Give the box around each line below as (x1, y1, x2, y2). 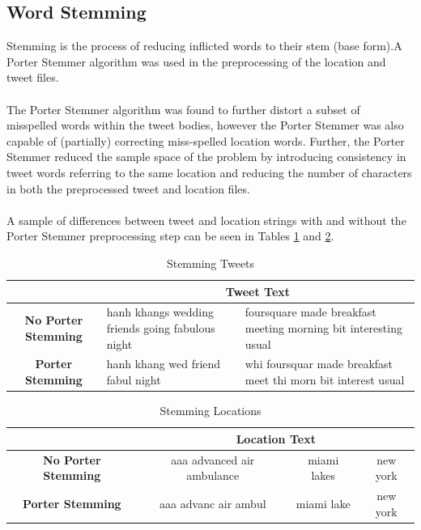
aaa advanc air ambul (159, 494, 266, 511)
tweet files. (6, 69, 59, 86)
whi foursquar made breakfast (245, 355, 393, 372)
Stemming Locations (159, 402, 262, 419)
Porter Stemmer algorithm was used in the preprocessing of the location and (6, 53, 386, 70)
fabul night (106, 371, 161, 388)
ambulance (186, 467, 240, 484)
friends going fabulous (106, 319, 215, 336)
